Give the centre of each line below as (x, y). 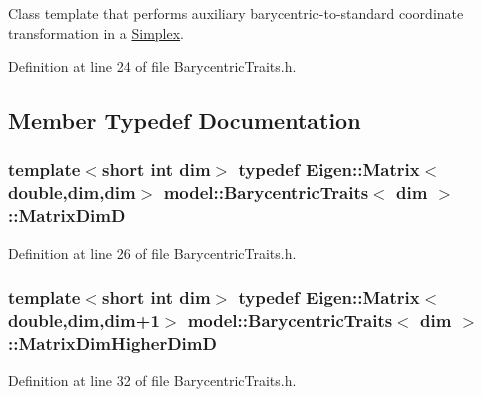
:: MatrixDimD (67, 215)
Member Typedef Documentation (184, 120)
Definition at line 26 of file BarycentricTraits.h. (152, 252)
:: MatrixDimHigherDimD (112, 342)
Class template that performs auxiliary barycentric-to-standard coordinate (236, 13)
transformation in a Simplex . (96, 32)
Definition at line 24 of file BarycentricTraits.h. (152, 66)
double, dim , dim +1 (84, 320)
